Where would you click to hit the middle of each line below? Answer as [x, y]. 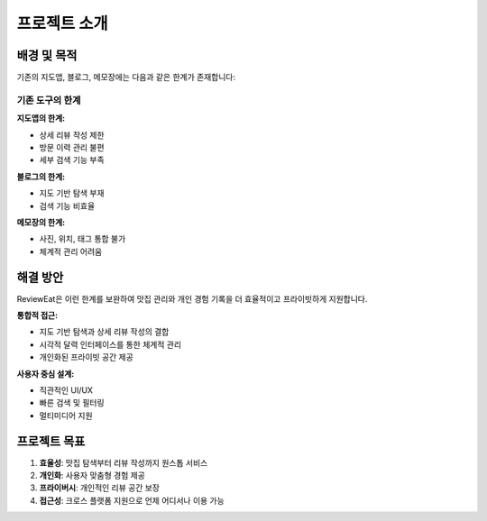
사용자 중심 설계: [46, 373]
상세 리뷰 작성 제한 [72, 134]
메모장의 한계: [41, 222]
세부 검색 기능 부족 [72, 160]
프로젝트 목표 [51, 441]
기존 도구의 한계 [49, 100]
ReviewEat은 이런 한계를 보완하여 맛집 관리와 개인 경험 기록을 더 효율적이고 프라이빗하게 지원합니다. [192, 298]
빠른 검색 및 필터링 [72, 403]
